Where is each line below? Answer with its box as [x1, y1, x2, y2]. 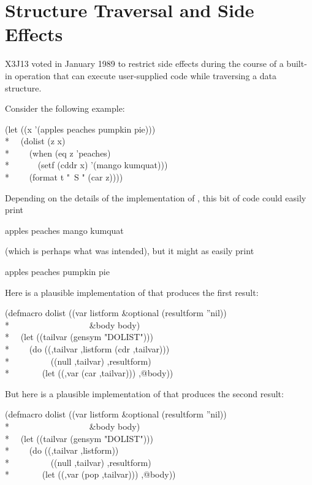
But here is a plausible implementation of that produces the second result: [5, 387, 284, 400]
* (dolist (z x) [5, 134, 66, 147]
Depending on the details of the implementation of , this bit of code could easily [5, 191, 306, 204]
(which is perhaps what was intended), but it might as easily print [5, 244, 254, 257]
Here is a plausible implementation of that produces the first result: [5, 285, 259, 298]
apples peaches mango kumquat [5, 223, 124, 236]
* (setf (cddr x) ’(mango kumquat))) [5, 158, 168, 171]
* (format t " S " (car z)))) [5, 171, 123, 184]
